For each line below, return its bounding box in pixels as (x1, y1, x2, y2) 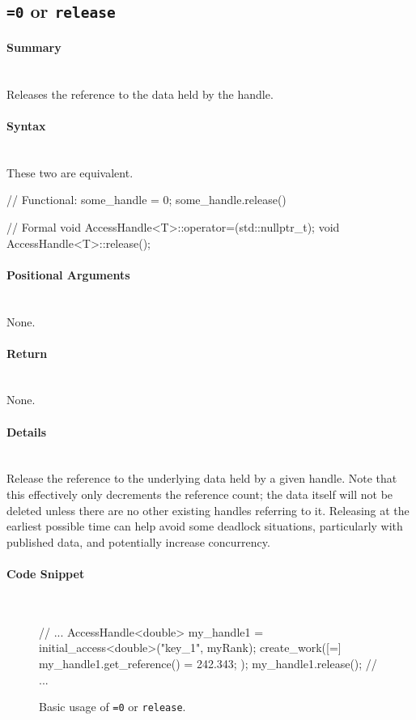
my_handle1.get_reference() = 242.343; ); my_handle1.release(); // (39, 655, 377, 672)
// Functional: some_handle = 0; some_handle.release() (6, 191, 287, 208)
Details (6, 423, 47, 440)
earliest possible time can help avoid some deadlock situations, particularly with (6, 518, 403, 535)
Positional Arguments (6, 266, 130, 283)
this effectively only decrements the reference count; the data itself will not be (6, 486, 393, 503)
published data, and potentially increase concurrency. (6, 533, 270, 550)
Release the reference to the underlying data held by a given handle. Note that (6, 470, 397, 487)
